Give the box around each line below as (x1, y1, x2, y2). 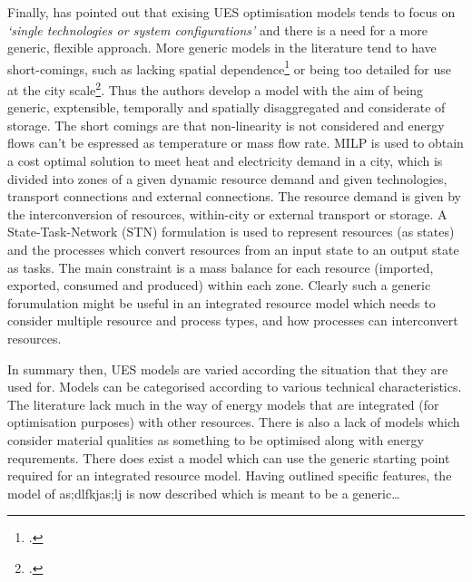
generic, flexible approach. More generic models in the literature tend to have (7, 38, 437, 57)
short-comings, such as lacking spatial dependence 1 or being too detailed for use (7, 56, 452, 78)
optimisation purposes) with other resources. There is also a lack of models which (7, 412, 460, 432)
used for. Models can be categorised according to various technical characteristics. (7, 377, 462, 396)
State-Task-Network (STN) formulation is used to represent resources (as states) (7, 222, 455, 241)
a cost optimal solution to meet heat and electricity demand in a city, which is (7, 151, 443, 170)
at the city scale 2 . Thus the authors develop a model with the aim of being (7, 78, 423, 99)
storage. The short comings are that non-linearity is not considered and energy (7, 115, 445, 134)
